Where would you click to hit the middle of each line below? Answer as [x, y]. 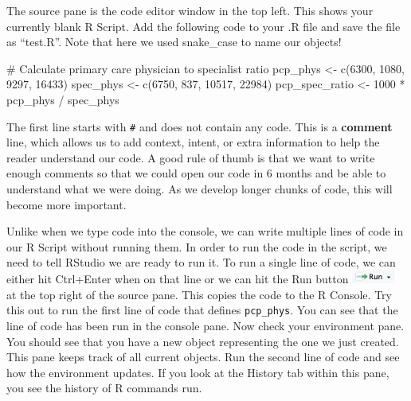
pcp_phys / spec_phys [63, 99]
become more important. [67, 204]
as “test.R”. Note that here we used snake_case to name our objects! [174, 42]
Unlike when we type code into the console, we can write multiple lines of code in [205, 231]
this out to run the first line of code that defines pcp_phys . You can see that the [202, 310]
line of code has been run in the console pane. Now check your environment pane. [205, 325]
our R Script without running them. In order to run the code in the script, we [197, 246]
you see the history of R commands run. [104, 388]
